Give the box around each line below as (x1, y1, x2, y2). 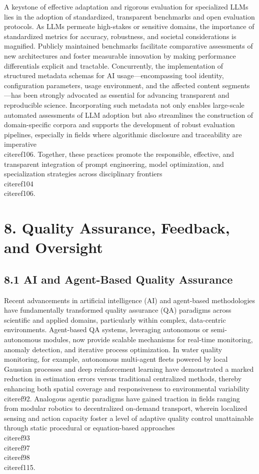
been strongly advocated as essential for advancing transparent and (23, 90, 229, 100)
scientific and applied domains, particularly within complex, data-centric (4, 314, 226, 325)
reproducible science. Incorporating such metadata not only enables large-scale (4, 99, 244, 110)
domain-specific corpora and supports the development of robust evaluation (4, 119, 235, 130)
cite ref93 (4, 432, 30, 442)
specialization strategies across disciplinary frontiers (4, 168, 162, 179)
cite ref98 (4, 452, 30, 462)
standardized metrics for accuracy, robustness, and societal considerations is (4, 31, 236, 41)
